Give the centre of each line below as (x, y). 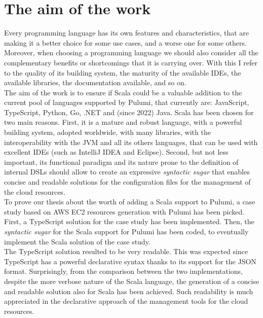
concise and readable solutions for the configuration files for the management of (127, 182)
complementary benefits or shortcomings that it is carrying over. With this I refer (131, 62)
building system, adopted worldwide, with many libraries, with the (107, 132)
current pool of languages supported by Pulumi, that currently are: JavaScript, (127, 102)
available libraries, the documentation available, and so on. (95, 82)
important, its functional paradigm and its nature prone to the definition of (121, 162)
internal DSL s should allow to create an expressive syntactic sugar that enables (127, 172)
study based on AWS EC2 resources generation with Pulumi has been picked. (124, 211)
